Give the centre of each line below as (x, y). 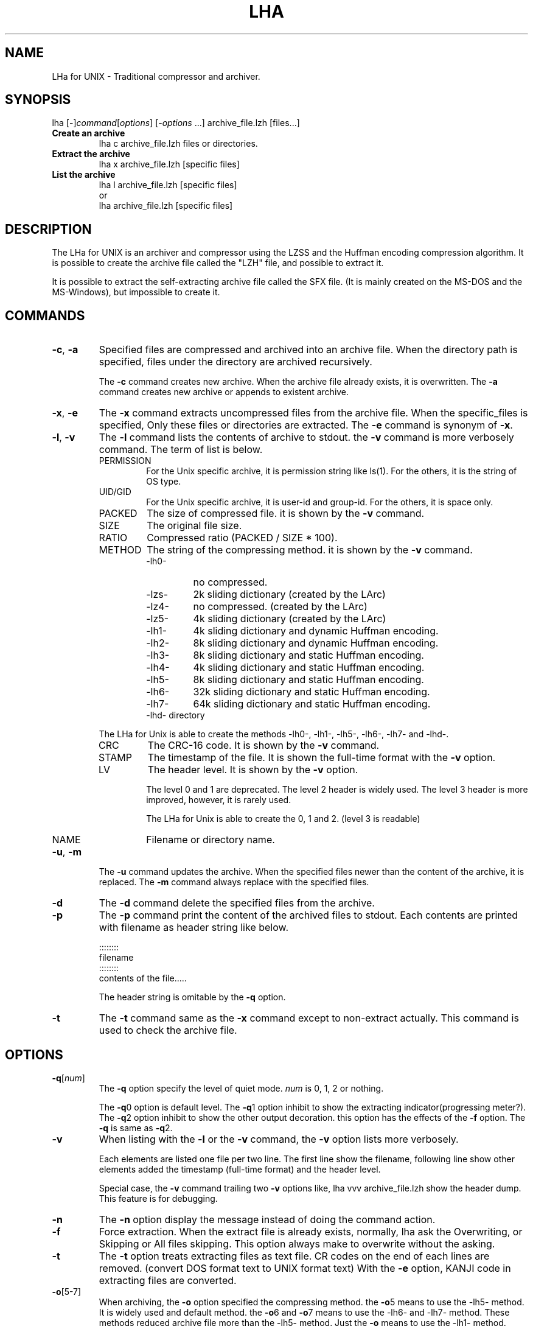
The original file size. (194, 526)
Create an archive (89, 133)
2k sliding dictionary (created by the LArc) (289, 595)
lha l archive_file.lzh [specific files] (168, 185)
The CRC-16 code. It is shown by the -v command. (263, 745)
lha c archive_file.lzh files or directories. (178, 144)
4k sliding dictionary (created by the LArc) (290, 619)
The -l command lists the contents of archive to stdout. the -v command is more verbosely (306, 437)
